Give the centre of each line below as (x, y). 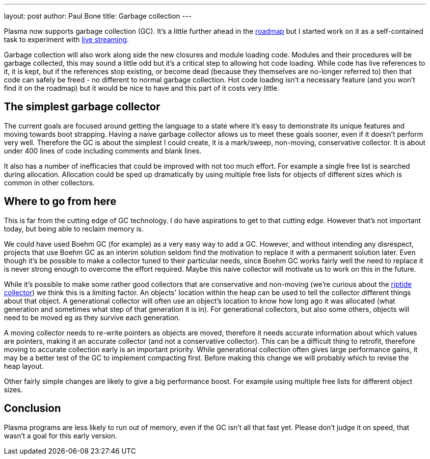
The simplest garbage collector (82, 107)
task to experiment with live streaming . (67, 39)
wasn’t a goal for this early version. (61, 435)
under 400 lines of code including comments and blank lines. (103, 151)
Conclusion (33, 408)
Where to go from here (60, 202)
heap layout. (24, 366)
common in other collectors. (49, 182)
